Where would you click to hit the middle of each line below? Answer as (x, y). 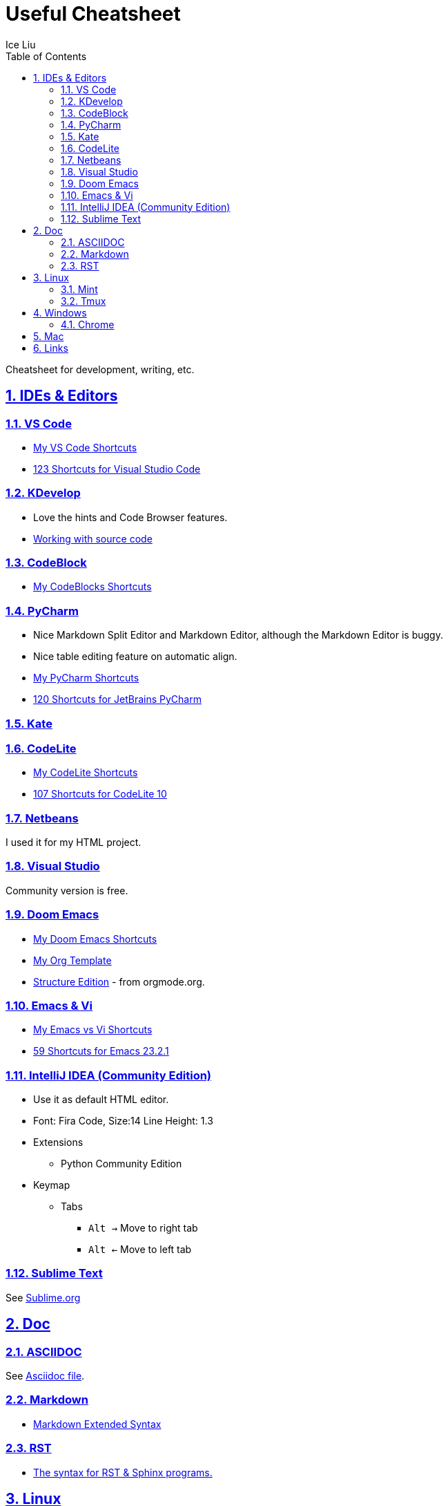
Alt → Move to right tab (143, 1228)
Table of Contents (46, 56)
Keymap (52, 1185)
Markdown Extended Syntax (97, 1424)
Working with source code (93, 538)
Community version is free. (67, 890)
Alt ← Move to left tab (140, 1250)
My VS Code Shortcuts (85, 447)
